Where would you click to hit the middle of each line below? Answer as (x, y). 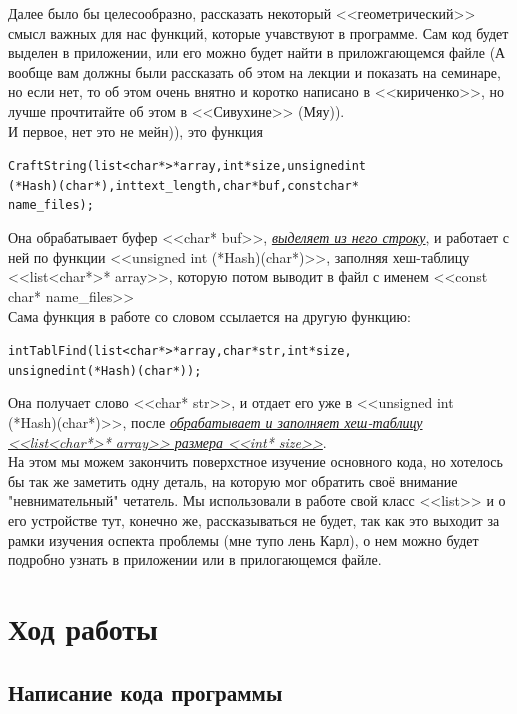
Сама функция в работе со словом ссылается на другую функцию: (209, 315)
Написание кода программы (145, 691)
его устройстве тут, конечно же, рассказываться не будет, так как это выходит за (254, 519)
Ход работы (83, 627)
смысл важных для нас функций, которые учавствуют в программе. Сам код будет (258, 32)
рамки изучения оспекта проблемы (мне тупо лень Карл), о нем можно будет (243, 539)
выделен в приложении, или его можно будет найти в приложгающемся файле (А (257, 52)
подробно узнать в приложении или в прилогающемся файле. (195, 559)
